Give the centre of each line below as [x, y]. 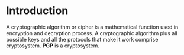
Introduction [37, 11]
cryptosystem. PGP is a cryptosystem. [53, 46]
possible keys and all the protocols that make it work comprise [82, 39]
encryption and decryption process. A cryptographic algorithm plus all [92, 33]
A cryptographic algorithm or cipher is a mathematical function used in [92, 27]
